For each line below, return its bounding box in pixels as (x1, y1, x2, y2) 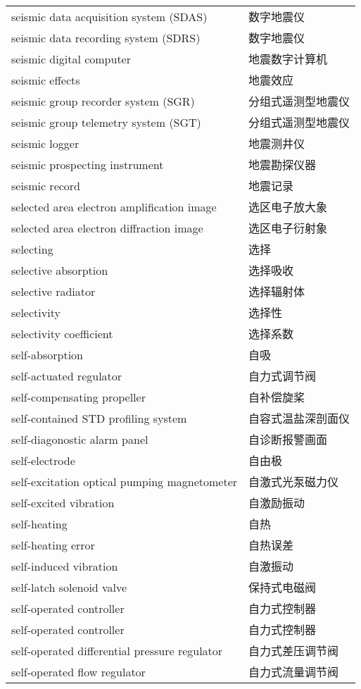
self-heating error (11, 536, 95, 553)
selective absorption (11, 261, 108, 278)
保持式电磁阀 (248, 579, 317, 595)
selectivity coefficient (11, 325, 113, 342)
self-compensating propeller (11, 388, 146, 405)
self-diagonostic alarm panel (11, 430, 148, 447)
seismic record (11, 177, 81, 194)
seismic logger (11, 135, 80, 151)
